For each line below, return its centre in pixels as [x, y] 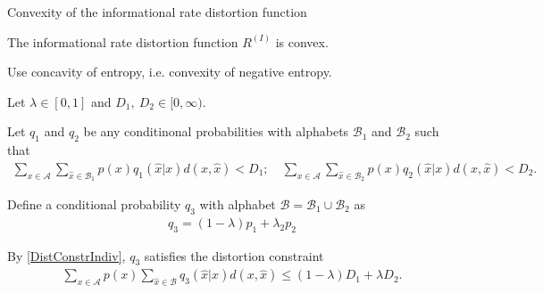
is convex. [302, 41]
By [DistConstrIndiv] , [67, 255]
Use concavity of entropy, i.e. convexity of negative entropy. [170, 72]
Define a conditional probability [94, 204]
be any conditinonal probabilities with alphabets [216, 131]
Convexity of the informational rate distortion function [157, 12]
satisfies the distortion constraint [234, 255]
